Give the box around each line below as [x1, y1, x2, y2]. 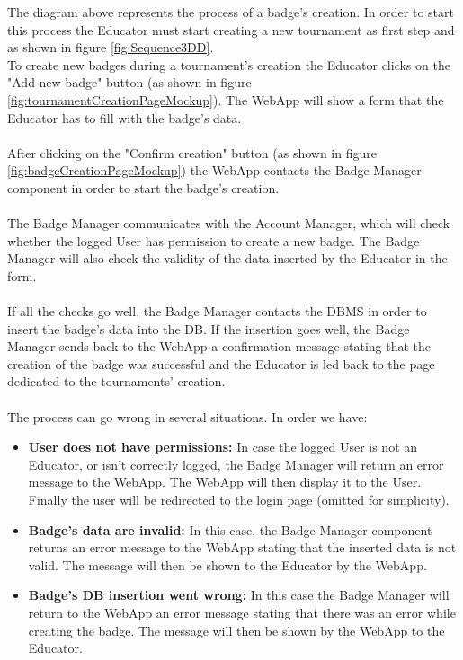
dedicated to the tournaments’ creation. [7, 372, 226, 391]
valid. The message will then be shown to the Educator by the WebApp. [28, 555, 427, 574]
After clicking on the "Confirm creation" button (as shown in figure [7, 143, 377, 162]
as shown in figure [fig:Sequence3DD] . [7, 38, 214, 57]
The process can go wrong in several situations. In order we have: [7, 407, 368, 426]
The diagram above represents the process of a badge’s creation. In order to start [7, 3, 454, 21]
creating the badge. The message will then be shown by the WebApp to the [28, 620, 445, 639]
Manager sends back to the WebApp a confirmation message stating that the [7, 337, 432, 356]
